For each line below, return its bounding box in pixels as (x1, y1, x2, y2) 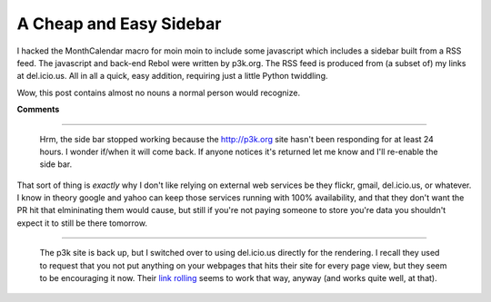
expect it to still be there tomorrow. (16, 218, 147, 229)
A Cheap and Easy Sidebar (16, 14, 222, 34)
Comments (16, 104, 60, 115)
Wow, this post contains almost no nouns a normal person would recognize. (16, 87, 300, 98)
